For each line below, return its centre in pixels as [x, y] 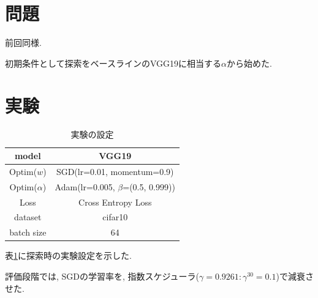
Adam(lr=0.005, [85, 186]
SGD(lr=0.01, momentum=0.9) [115, 171]
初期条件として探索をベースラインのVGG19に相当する [113, 63]
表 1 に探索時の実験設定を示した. [68, 255]
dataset [28, 217]
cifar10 [115, 217]
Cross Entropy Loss [115, 202]
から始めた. [249, 63]
